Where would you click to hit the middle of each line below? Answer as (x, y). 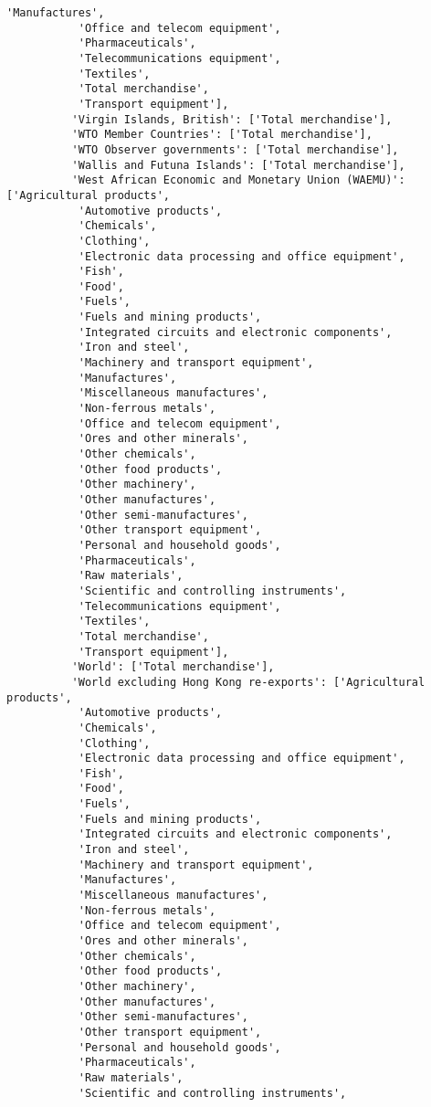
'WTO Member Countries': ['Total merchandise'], (222, 135)
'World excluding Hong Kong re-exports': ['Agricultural (248, 682)
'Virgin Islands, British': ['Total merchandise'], (232, 119)
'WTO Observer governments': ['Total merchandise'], (235, 149)
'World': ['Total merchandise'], (173, 667)
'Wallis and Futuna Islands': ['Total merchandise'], (238, 165)
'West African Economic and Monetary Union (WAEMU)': (238, 180)
